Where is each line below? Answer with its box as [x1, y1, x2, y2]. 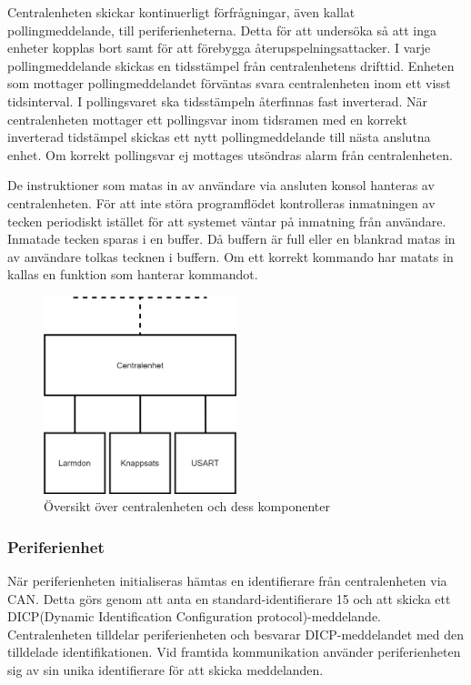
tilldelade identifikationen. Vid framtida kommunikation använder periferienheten [7, 642, 461, 661]
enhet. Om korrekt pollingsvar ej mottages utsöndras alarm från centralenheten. [7, 145, 453, 164]
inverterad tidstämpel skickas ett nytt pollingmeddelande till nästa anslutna [7, 127, 431, 146]
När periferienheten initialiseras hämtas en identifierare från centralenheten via [7, 571, 447, 589]
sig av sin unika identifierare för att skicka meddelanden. [7, 660, 324, 679]
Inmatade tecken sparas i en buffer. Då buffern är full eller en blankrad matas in [7, 229, 456, 248]
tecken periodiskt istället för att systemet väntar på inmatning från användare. [7, 211, 446, 230]
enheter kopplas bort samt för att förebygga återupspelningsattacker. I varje [7, 38, 431, 57]
